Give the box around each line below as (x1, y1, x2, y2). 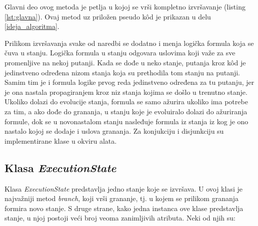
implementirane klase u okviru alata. (4, 135, 117, 146)
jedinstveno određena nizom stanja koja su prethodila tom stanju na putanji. (4, 67, 240, 77)
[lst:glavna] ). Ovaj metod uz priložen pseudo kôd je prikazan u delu (4, 11, 211, 21)
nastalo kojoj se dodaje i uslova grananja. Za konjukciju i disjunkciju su (4, 126, 224, 136)
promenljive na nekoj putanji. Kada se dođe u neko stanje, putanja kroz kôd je (4, 57, 246, 67)
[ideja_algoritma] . (4, 21, 59, 31)
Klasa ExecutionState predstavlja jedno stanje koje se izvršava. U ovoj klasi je (4, 183, 242, 194)
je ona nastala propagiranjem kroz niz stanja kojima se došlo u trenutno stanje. (4, 86, 247, 97)
